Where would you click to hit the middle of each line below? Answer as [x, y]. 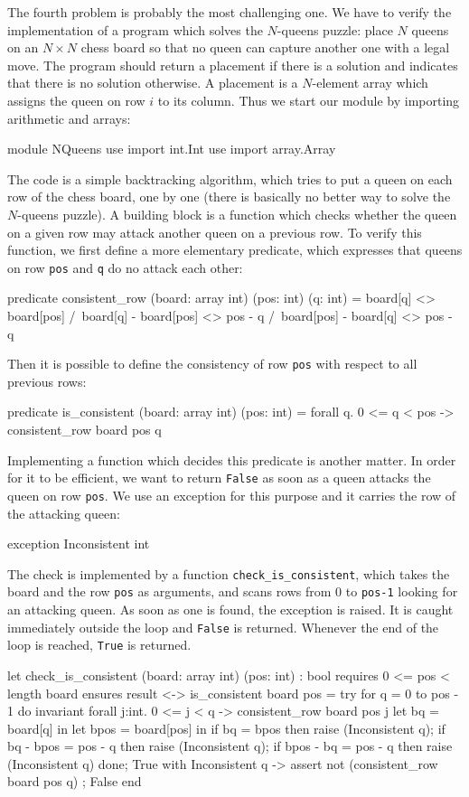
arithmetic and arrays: [69, 118]
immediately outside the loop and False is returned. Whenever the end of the [223, 627]
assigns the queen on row [76, 100]
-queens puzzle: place [335, 29]
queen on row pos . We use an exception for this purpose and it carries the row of [232, 495]
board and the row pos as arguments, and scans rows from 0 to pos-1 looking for [233, 591]
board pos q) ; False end [75, 781]
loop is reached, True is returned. [99, 645]
